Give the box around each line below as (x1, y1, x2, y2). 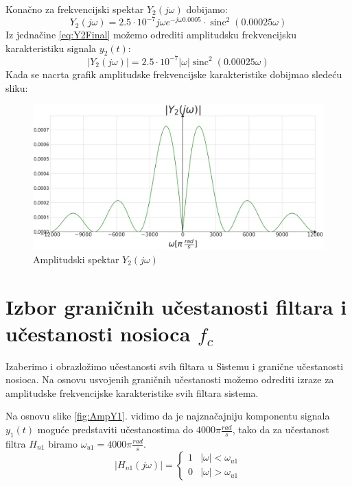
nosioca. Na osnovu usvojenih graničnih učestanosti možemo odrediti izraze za (5, 372, 334, 387)
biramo (48, 436, 78, 450)
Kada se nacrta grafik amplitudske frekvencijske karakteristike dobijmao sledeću (5, 66, 342, 81)
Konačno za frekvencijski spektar (5, 2, 144, 16)
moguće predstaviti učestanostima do (37, 422, 193, 437)
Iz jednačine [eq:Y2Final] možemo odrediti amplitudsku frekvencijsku (5, 27, 296, 42)
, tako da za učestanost (232, 422, 329, 437)
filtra (5, 436, 26, 450)
